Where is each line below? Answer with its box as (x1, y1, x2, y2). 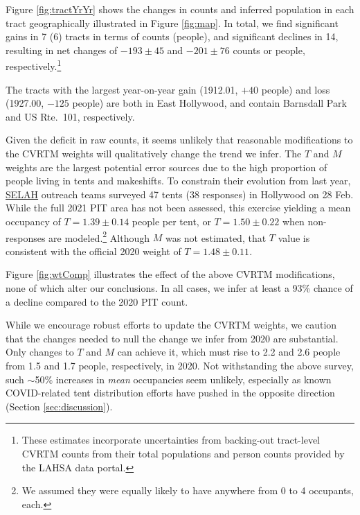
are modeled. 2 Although (48, 228, 150, 245)
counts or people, (233, 42, 305, 57)
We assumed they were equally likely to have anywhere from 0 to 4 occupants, (21, 483, 354, 498)
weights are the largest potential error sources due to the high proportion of (6, 159, 327, 174)
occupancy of (6, 213, 61, 228)
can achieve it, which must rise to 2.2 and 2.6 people (117, 344, 341, 359)
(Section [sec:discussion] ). (6, 399, 113, 413)
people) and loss (261, 82, 330, 96)
